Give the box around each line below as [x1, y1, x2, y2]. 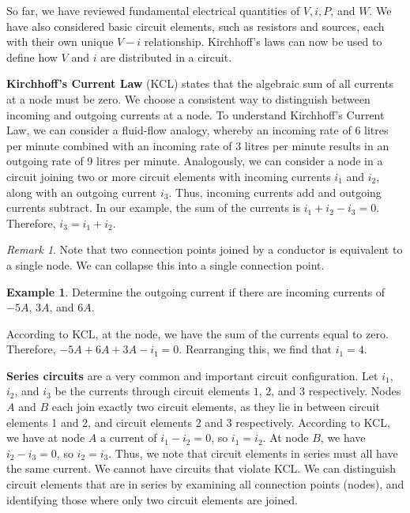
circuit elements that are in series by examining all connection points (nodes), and [6, 476, 404, 492]
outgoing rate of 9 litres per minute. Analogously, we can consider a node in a [6, 153, 383, 169]
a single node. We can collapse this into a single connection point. [6, 256, 325, 273]
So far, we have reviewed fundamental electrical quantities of [6, 2, 300, 18]
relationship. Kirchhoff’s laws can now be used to [144, 33, 382, 50]
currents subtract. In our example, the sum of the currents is [6, 199, 300, 216]
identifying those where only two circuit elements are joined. [6, 491, 298, 507]
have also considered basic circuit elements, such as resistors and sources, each [6, 17, 385, 34]
